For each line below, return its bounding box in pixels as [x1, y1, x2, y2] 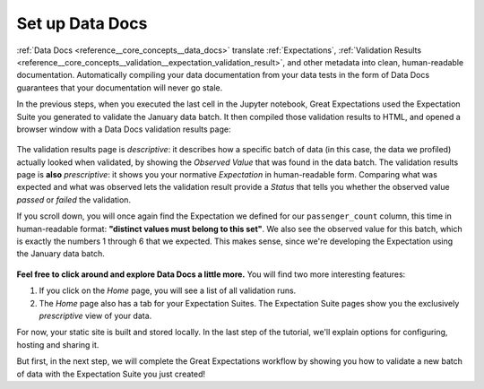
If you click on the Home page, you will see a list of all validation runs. [39, 285, 297, 296]
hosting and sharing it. [16, 339, 99, 350]
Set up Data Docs [16, 13, 148, 33]
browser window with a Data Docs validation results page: [16, 124, 231, 134]
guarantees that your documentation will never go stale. [16, 82, 223, 93]
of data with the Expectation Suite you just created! [16, 368, 206, 379]
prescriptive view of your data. [39, 310, 152, 321]
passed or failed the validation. [16, 194, 132, 205]
